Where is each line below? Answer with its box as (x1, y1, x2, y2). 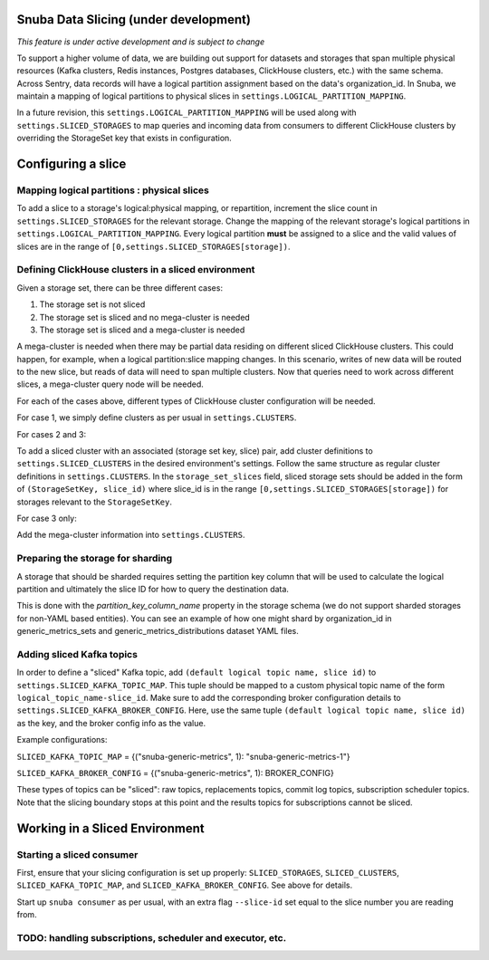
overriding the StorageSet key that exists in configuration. (16, 132, 233, 144)
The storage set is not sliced (39, 299, 146, 310)
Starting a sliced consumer (16, 848, 139, 860)
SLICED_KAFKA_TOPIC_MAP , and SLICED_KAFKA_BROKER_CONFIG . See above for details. (16, 879, 353, 891)
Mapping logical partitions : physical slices (16, 184, 210, 197)
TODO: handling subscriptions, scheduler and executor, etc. (16, 931, 287, 944)
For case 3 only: (16, 513, 77, 523)
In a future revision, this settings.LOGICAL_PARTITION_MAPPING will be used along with (16, 107, 357, 118)
